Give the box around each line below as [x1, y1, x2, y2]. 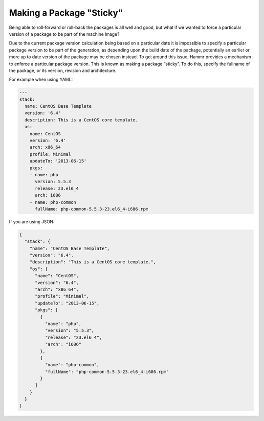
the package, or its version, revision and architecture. [9, 68, 117, 73]
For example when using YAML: [9, 76, 73, 83]
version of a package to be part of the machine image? [9, 31, 120, 37]
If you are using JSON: [9, 218, 55, 225]
